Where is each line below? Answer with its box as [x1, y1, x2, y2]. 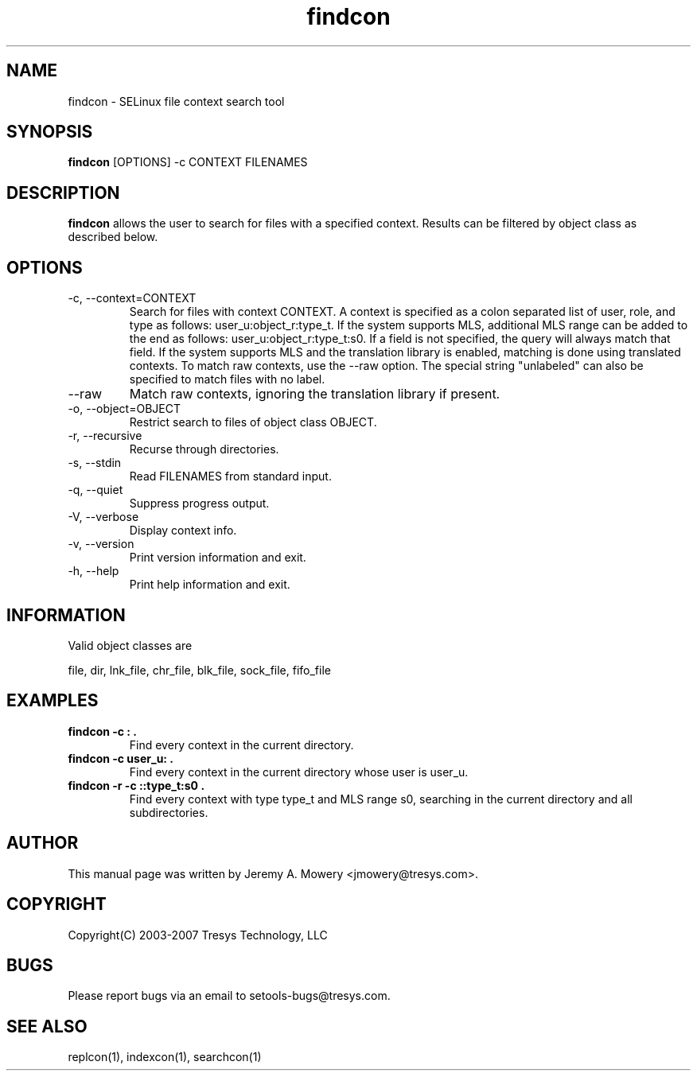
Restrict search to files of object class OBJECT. [129, 415, 377, 430]
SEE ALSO [6, 1016, 88, 1036]
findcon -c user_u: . [68, 751, 174, 765]
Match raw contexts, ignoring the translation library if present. [129, 386, 500, 402]
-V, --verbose [68, 510, 139, 524]
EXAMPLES [6, 690, 99, 711]
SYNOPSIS [6, 122, 93, 142]
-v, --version [68, 537, 134, 551]
